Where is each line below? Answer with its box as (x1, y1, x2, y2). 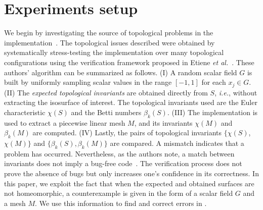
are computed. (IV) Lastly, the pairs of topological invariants (32, 127, 222, 138)
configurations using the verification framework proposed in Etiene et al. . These (4, 57, 254, 67)
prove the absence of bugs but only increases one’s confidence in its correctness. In (4, 168, 259, 178)
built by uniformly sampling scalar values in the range (4, 77, 172, 87)
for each (201, 77, 226, 87)
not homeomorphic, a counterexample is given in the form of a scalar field (4, 188, 233, 198)
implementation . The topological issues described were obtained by (4, 37, 215, 47)
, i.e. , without (214, 87, 257, 97)
